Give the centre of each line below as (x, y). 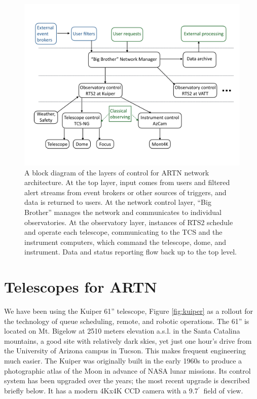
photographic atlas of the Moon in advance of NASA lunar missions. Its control (127, 370)
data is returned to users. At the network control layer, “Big (118, 202)
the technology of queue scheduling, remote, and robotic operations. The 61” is (127, 321)
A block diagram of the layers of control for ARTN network (117, 172)
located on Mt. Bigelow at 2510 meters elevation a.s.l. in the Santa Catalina (122, 331)
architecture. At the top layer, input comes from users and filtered (127, 182)
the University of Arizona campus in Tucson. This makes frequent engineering (125, 351)
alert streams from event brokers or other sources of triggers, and (125, 192)
